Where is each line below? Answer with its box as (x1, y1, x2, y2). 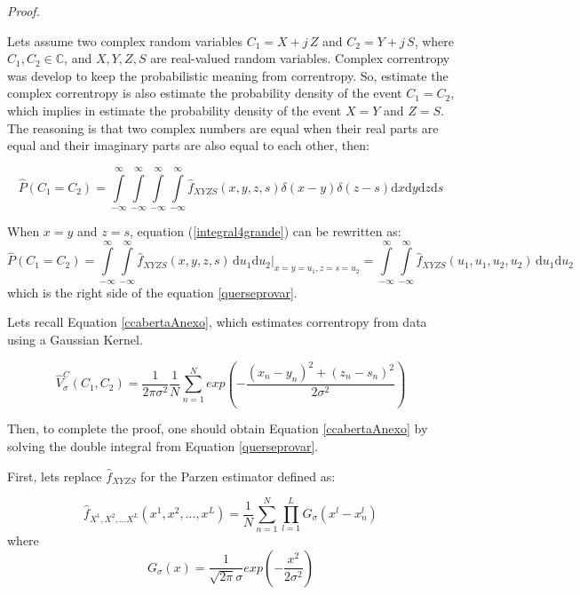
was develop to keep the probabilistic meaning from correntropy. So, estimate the (7, 66, 449, 84)
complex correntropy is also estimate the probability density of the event (7, 83, 402, 102)
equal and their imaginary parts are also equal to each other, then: (7, 136, 369, 155)
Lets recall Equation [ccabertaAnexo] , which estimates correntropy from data (7, 313, 427, 331)
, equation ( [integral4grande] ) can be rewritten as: (130, 221, 401, 240)
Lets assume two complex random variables (7, 31, 242, 50)
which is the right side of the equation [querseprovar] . (7, 282, 298, 301)
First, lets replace (7, 466, 102, 485)
